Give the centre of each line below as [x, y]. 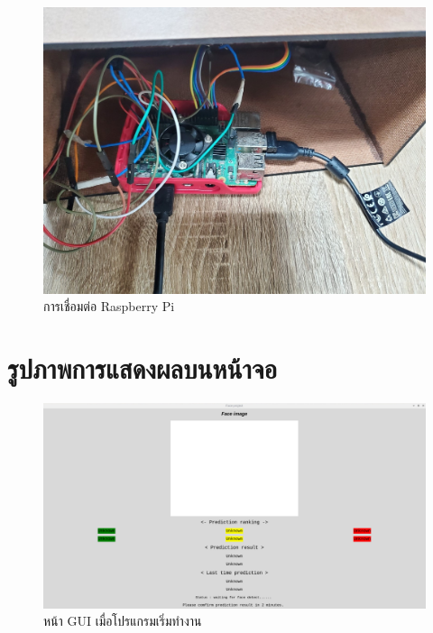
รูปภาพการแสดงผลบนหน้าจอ [142, 367]
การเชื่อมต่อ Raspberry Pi [109, 306]
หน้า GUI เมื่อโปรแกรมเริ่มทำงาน [123, 621]
